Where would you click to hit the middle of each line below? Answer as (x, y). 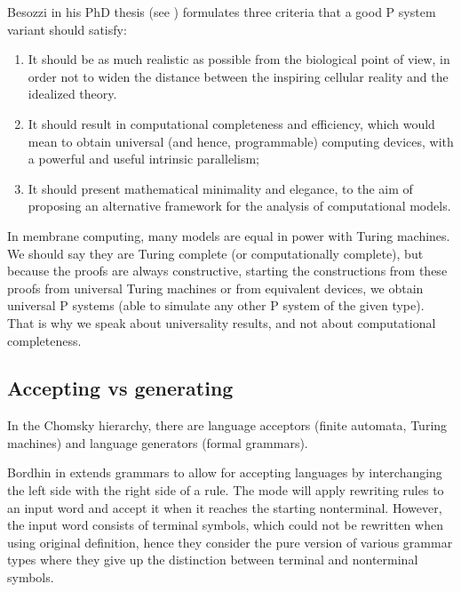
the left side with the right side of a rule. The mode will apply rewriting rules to (226, 490)
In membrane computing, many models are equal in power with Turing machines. (229, 235)
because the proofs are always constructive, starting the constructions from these (227, 271)
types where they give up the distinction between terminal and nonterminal (213, 560)
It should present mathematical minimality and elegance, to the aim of (220, 188)
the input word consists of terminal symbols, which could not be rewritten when (225, 525)
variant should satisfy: (67, 29)
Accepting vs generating (120, 388)
